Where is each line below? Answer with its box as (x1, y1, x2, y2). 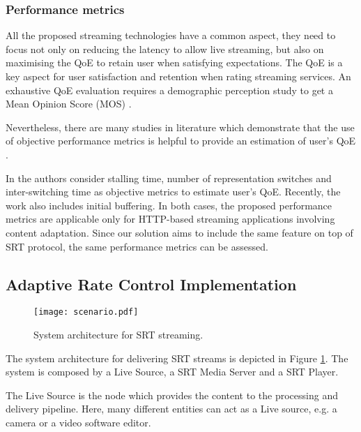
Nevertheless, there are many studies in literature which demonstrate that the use (6, 119, 355, 134)
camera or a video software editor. (6, 415, 151, 429)
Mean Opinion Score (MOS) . (6, 96, 132, 111)
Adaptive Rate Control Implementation (6, 273, 297, 295)
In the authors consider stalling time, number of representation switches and (6, 170, 332, 185)
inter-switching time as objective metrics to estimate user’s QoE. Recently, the (6, 184, 341, 199)
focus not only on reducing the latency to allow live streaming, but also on (6, 41, 324, 56)
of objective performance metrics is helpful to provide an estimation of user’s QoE (6, 133, 356, 148)
